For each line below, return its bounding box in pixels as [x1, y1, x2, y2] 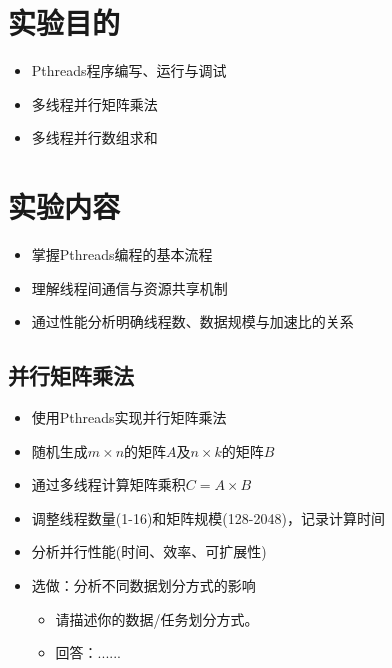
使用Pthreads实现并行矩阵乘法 [31, 407, 227, 428]
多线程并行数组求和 [31, 127, 158, 148]
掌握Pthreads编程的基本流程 [31, 244, 213, 265]
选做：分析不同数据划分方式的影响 [31, 574, 256, 595]
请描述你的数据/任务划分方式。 [55, 608, 259, 629]
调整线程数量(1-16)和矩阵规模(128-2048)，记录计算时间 [31, 507, 385, 528]
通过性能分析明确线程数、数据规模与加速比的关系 [31, 311, 354, 332]
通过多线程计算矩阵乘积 [31, 474, 186, 495]
